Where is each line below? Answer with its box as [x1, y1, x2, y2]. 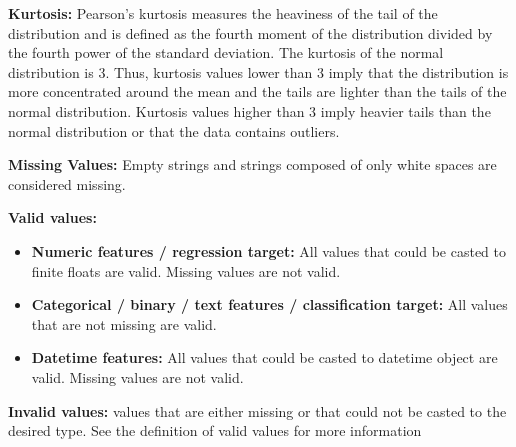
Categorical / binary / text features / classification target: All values [31, 294, 508, 315]
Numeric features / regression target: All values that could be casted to [31, 240, 507, 261]
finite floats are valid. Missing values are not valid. [31, 260, 341, 281]
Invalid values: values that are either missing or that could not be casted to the [8, 400, 507, 421]
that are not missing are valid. [31, 313, 217, 334]
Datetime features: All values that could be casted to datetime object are [31, 347, 498, 368]
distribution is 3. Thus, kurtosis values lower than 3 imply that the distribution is [8, 61, 509, 82]
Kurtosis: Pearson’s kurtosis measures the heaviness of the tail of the [8, 3, 438, 23]
